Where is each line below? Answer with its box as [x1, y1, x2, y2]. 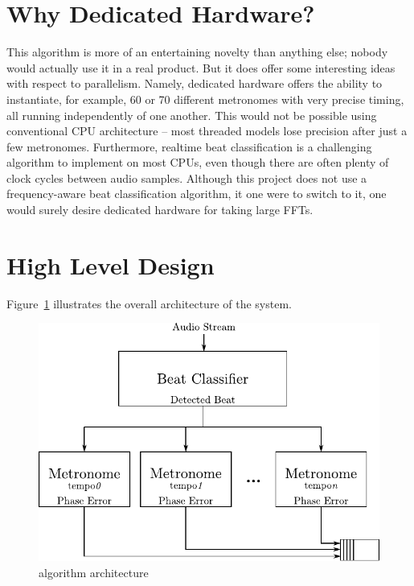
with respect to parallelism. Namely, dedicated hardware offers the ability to [6, 75, 383, 92]
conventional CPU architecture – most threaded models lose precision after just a [6, 122, 408, 139]
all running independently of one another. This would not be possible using [6, 106, 377, 123]
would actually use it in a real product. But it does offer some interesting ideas [6, 59, 396, 76]
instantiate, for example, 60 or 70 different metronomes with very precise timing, [6, 90, 404, 107]
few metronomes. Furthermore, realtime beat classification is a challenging [6, 138, 372, 155]
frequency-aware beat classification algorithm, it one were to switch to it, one [6, 185, 387, 202]
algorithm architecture [39, 563, 149, 580]
